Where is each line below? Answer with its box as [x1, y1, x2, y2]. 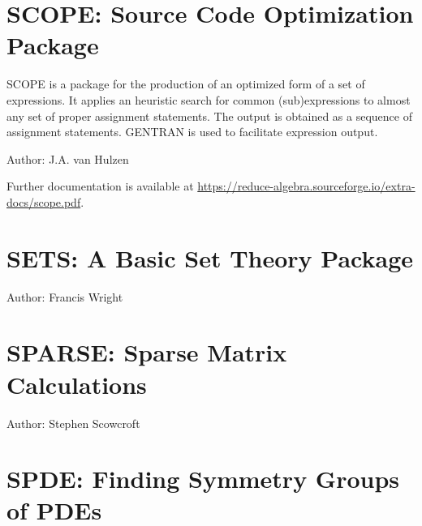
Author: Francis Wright [6, 288, 123, 305]
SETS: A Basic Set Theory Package [6, 241, 414, 274]
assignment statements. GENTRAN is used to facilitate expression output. [6, 123, 378, 140]
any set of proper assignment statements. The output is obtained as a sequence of [6, 107, 412, 124]
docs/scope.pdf [6, 193, 81, 210]
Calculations [6, 367, 147, 400]
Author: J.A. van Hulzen [6, 150, 129, 167]
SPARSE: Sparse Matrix [6, 336, 287, 369]
